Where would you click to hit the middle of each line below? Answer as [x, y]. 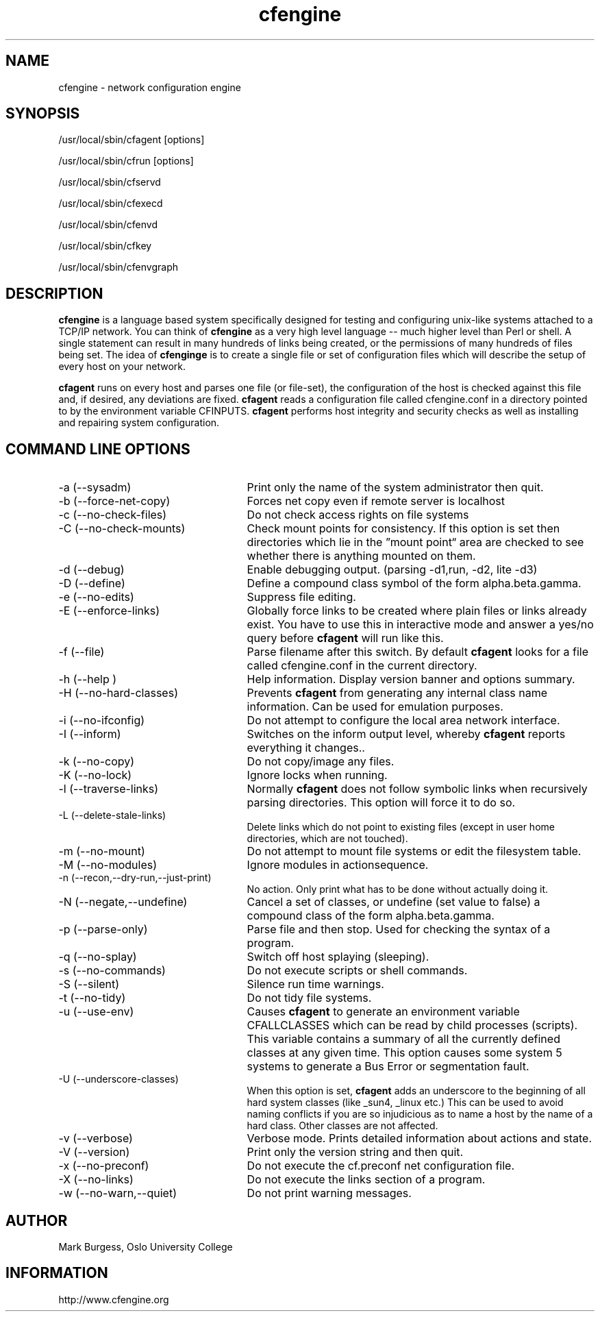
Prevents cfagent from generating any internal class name [397, 693]
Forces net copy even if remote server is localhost [376, 501]
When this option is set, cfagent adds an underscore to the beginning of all [416, 1091]
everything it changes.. [306, 748]
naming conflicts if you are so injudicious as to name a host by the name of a [420, 1114]
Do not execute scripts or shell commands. [357, 971]
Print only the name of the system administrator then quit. [395, 488]
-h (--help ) [88, 679]
